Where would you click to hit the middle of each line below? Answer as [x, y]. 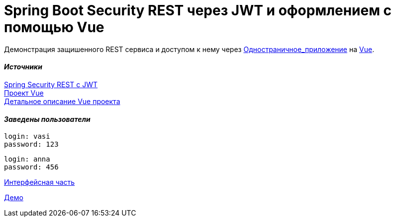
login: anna [27, 159]
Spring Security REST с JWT [51, 84]
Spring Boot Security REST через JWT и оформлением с [198, 10]
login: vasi [27, 137]
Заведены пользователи [47, 119]
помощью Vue [54, 27]
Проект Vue [24, 93]
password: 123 [31, 144]
